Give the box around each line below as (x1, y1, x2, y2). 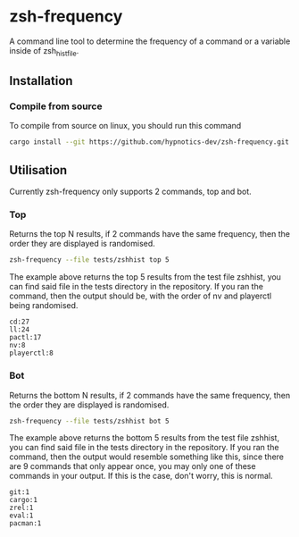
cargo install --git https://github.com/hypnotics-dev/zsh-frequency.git (9, 138, 290, 147)
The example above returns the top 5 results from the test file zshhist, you (9, 272, 281, 282)
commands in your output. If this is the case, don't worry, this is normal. (9, 471, 274, 482)
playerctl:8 (9, 348, 54, 358)
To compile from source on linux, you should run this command (9, 121, 242, 131)
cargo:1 (9, 496, 38, 505)
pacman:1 (9, 519, 42, 528)
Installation (9, 73, 73, 88)
